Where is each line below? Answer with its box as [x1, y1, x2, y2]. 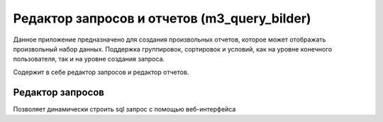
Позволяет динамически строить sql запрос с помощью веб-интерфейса [13, 104, 236, 113]
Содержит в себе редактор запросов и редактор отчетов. [13, 68, 189, 76]
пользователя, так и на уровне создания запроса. [13, 55, 165, 63]
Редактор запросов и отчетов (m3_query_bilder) [13, 11, 311, 26]
